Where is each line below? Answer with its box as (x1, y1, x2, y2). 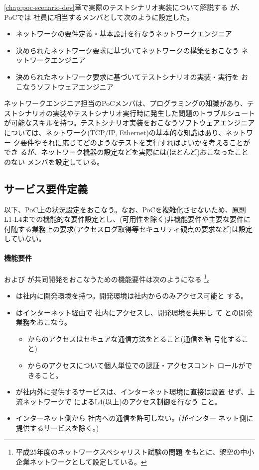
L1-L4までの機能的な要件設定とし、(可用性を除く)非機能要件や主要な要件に (4, 214, 251, 224)
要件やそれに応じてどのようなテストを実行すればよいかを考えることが (20, 137, 251, 147)
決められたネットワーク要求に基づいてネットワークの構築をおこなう (15, 45, 239, 55)
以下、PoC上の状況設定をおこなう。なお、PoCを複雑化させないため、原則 (4, 204, 246, 214)
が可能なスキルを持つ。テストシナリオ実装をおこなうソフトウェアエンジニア (4, 117, 255, 128)
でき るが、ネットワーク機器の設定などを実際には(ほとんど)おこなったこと (4, 147, 249, 157)
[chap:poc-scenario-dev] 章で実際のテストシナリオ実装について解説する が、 (4, 2, 244, 12)
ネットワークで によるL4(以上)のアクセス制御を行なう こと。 (22, 396, 222, 406)
